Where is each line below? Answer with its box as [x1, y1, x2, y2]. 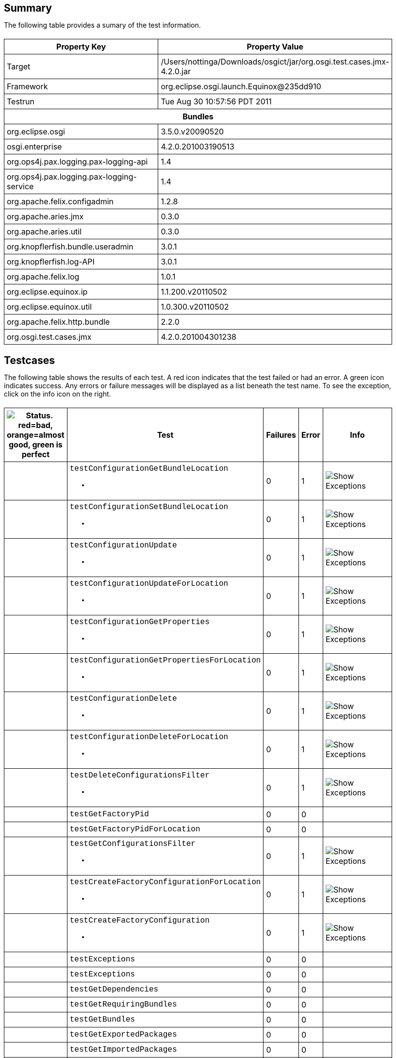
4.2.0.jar [161, 66, 191, 76]
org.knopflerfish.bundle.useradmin [7, 242, 133, 251]
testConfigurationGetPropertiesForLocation [69, 656, 261, 665]
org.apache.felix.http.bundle [7, 317, 110, 327]
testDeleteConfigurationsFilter [69, 771, 210, 780]
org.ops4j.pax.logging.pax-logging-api [7, 157, 148, 166]
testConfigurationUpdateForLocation [69, 579, 229, 588]
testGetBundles [69, 1015, 135, 1024]
